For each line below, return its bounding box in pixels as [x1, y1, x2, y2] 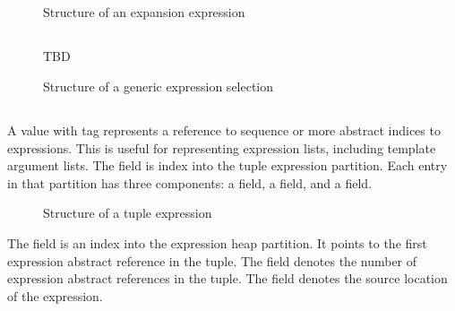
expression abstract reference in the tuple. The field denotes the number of [7, 251, 417, 270]
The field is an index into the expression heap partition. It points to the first [7, 233, 427, 252]
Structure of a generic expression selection [43, 76, 274, 95]
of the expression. [7, 286, 103, 305]
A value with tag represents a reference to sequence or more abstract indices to [7, 120, 441, 139]
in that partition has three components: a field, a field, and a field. [7, 173, 373, 192]
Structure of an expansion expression [43, 3, 245, 22]
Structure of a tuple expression [43, 203, 212, 222]
